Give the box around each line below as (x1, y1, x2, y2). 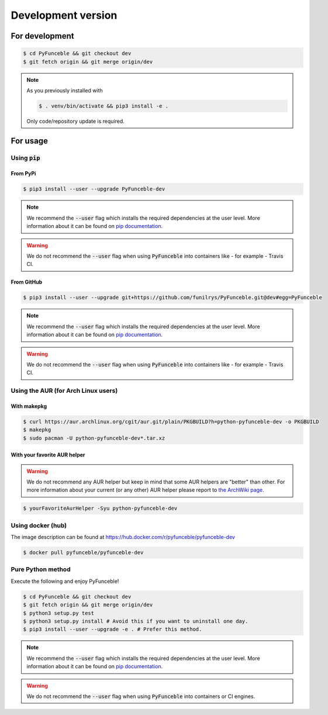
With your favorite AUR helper (11, 451, 85, 458)
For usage (11, 136, 48, 146)
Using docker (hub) (11, 521, 67, 529)
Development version (11, 9, 118, 22)
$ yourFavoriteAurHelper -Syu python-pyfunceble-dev (23, 505, 178, 512)
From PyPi (11, 170, 36, 177)
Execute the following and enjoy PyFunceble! (11, 578, 119, 585)
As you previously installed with (26, 87, 103, 94)
